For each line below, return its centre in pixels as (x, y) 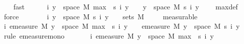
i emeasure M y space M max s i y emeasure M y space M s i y (122, 26)
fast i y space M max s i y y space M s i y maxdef (126, 6)
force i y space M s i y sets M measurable (101, 16)
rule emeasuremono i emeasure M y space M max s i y (109, 35)
